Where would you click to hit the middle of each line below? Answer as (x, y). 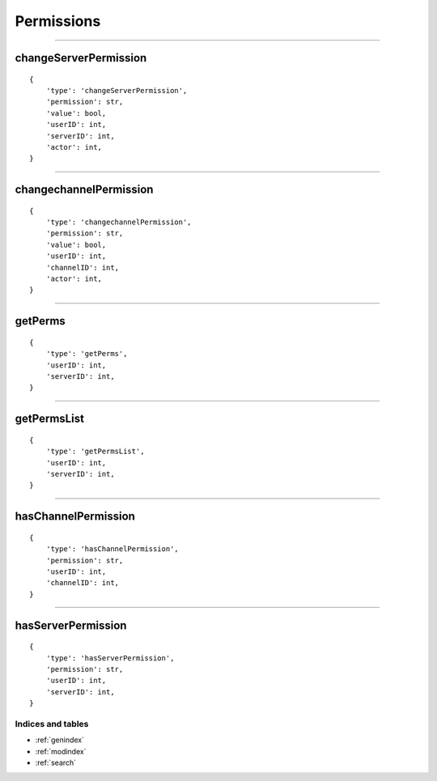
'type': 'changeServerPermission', (117, 90)
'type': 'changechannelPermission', (119, 222)
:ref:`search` (56, 763)
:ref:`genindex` (60, 740)
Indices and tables (52, 724)
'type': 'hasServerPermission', (110, 658)
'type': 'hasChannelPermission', (112, 549)
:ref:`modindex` (61, 751)
